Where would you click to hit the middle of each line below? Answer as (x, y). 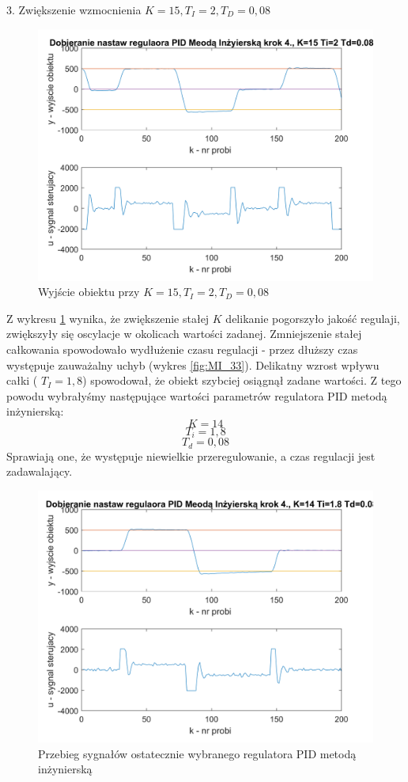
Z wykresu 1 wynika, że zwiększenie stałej (108, 318)
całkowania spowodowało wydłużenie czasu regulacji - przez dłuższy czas (182, 349)
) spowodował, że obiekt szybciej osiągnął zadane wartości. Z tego (242, 380)
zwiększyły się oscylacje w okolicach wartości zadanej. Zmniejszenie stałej (184, 334)
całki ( (22, 380)
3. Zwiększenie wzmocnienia (74, 9)
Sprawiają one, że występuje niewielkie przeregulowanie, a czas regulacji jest (191, 456)
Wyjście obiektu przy (89, 292)
